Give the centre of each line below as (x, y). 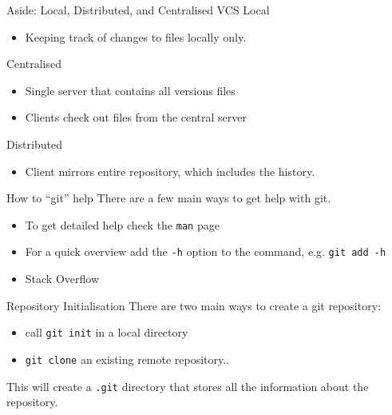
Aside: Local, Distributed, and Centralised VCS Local (138, 10)
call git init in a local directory (107, 332)
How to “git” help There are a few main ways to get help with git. (169, 198)
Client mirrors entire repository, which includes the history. (170, 171)
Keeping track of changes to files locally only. (136, 36)
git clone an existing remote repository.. (127, 359)
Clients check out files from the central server (136, 117)
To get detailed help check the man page (122, 224)
